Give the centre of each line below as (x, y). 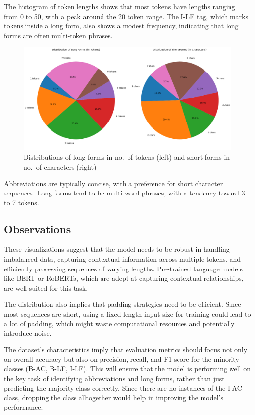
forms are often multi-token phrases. (58, 35)
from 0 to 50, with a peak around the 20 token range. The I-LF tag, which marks (126, 16)
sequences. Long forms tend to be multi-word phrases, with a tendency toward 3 (125, 193)
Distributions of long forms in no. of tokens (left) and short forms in (127, 157)
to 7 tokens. (22, 202)
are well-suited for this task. (46, 287)
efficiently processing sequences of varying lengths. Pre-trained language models (123, 268)
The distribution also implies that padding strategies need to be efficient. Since (123, 304)
